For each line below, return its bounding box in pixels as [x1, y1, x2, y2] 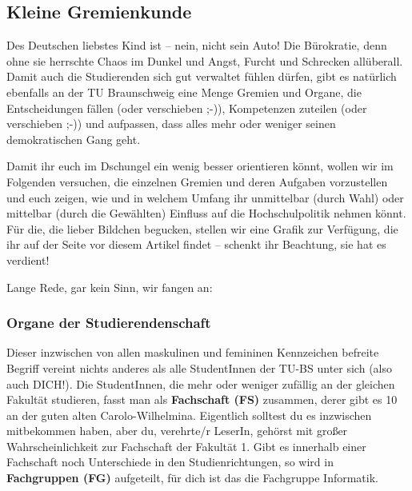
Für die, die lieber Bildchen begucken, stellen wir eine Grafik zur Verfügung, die [6, 220, 398, 237]
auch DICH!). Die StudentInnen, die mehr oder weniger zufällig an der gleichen [6, 375, 395, 392]
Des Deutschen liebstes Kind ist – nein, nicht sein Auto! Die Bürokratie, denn [6, 37, 387, 54]
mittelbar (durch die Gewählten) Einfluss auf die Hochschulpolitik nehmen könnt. [6, 205, 406, 222]
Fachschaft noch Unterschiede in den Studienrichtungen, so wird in [6, 453, 334, 470]
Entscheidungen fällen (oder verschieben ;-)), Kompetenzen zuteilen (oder [6, 99, 367, 116]
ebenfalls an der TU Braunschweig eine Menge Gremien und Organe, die [6, 83, 362, 100]
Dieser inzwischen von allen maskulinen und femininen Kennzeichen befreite [6, 344, 379, 361]
